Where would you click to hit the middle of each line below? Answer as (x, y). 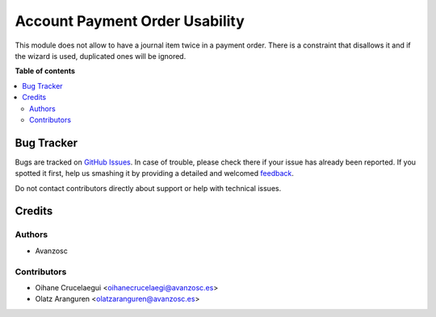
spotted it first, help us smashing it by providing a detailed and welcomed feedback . (155, 173)
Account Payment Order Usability (130, 21)
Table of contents (45, 71)
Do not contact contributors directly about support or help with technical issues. (148, 188)
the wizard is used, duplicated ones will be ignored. (101, 56)
